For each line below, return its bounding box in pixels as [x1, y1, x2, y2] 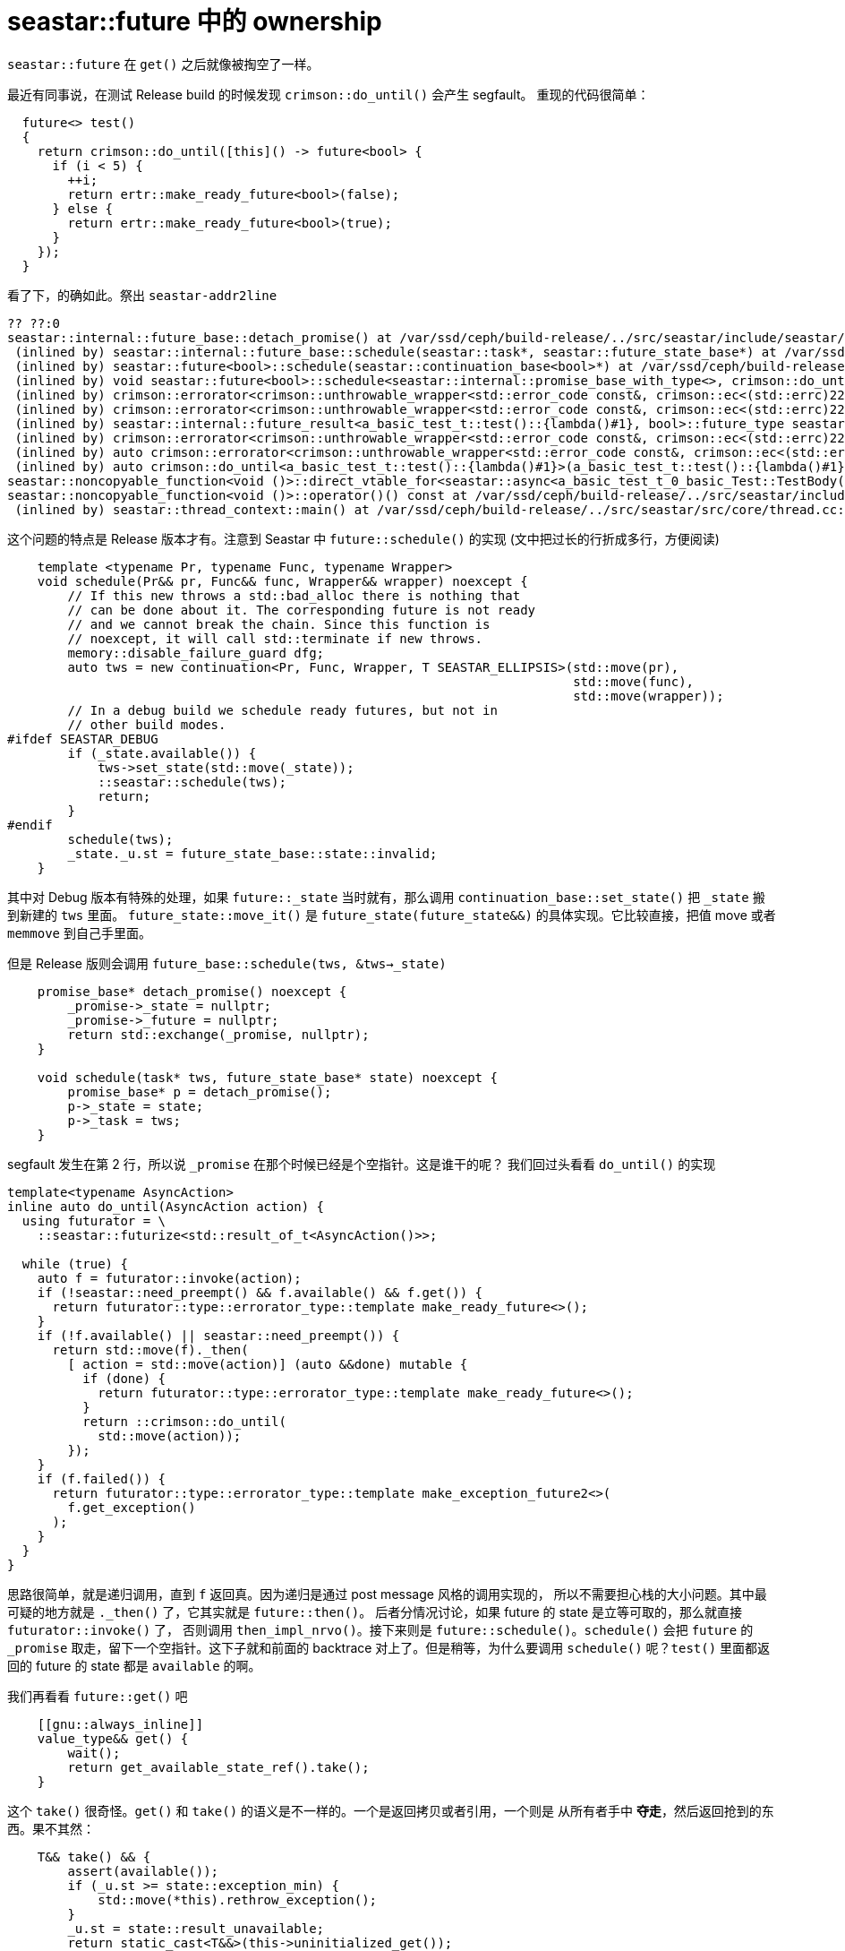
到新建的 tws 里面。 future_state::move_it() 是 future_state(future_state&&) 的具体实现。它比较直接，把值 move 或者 [7, 907, 776, 923]
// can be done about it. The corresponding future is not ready [67, 602, 536, 617]
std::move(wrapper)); [573, 688, 724, 703]
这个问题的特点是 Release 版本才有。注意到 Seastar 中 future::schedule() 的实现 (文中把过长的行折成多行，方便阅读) [7, 530, 720, 546]
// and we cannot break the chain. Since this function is [67, 616, 491, 632]
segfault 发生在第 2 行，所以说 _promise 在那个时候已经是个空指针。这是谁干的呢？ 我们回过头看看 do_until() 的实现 [7, 1156, 716, 1172]
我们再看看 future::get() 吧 [7, 1688, 188, 1704]
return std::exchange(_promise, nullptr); [67, 1027, 370, 1042]
